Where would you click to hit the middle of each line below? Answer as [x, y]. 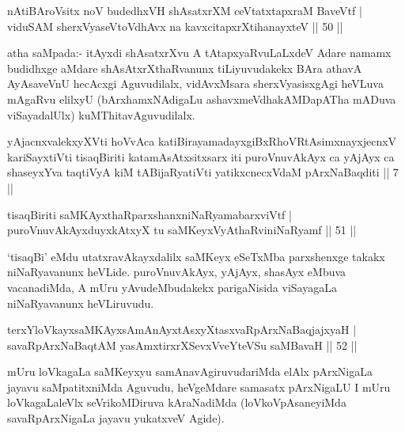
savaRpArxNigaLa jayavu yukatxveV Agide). [116, 418]
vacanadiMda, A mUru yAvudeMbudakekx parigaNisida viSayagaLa [172, 287]
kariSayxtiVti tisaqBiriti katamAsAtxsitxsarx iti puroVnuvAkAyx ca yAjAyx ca [201, 156]
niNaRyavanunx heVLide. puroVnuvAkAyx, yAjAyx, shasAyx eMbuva [177, 272]
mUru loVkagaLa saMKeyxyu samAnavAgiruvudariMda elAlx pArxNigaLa [190, 371]
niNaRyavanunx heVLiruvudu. [81, 303]
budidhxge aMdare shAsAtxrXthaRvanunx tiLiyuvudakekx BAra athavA [185, 68]
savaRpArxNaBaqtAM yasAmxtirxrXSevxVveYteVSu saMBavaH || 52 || [182, 345]
